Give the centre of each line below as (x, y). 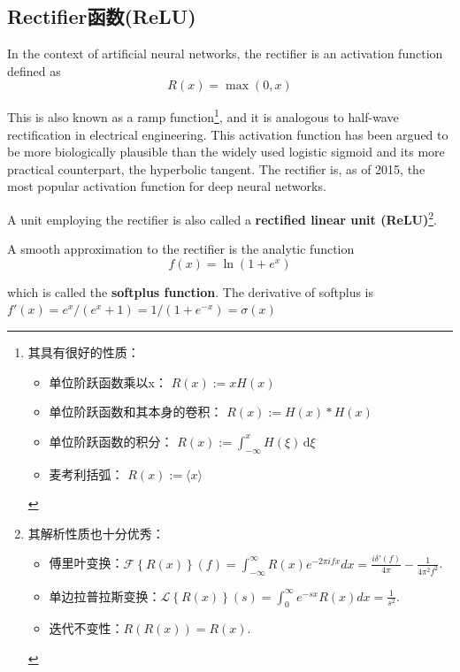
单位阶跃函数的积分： (111, 441)
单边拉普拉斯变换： (105, 596)
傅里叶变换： (86, 563)
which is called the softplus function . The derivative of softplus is (191, 291)
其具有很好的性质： (84, 352)
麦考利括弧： (86, 473)
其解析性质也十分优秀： (96, 533)
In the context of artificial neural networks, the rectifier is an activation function (225, 53)
